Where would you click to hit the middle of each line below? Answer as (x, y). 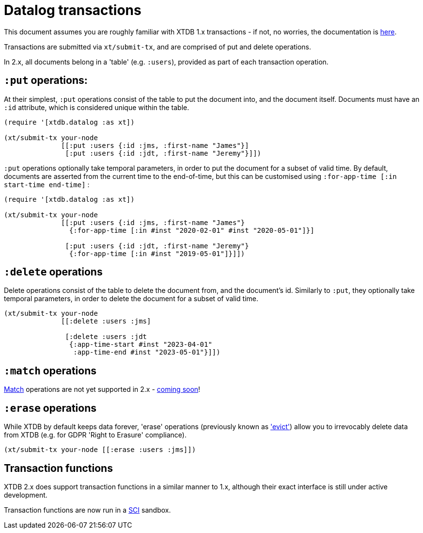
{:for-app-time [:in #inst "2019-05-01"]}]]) (157, 253)
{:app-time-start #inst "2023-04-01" (141, 345)
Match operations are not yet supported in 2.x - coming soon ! (102, 389)
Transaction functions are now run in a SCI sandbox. (87, 510)
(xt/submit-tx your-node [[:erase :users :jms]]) (100, 450)
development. (26, 495)
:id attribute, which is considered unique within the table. (97, 107)
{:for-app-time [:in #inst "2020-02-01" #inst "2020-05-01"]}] (192, 230)
